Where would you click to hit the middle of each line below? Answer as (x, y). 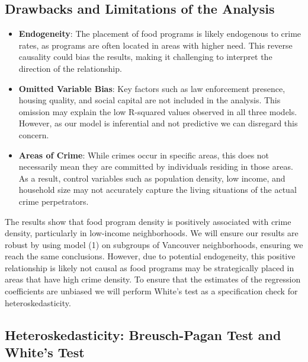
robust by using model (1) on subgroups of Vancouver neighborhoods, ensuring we (154, 244)
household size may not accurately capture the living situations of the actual (158, 190)
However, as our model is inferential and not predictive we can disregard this (158, 123)
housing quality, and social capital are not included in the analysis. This (150, 100)
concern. (34, 134)
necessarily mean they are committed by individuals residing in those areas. (156, 166)
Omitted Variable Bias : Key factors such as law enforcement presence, (152, 88)
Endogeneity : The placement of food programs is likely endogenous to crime (160, 34)
